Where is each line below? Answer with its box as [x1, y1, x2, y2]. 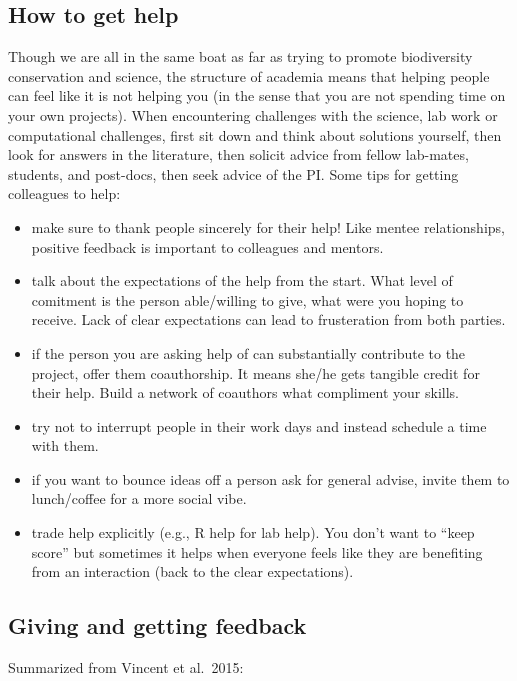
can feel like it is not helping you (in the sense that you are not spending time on [8, 85, 506, 106]
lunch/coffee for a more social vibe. [31, 488, 247, 509]
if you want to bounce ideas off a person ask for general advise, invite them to [31, 468, 510, 489]
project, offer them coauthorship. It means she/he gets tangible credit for [31, 362, 480, 383]
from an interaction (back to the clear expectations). [31, 561, 354, 582]
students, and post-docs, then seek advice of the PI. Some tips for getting [8, 163, 459, 184]
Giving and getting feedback [8, 610, 307, 641]
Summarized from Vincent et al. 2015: [8, 657, 244, 678]
